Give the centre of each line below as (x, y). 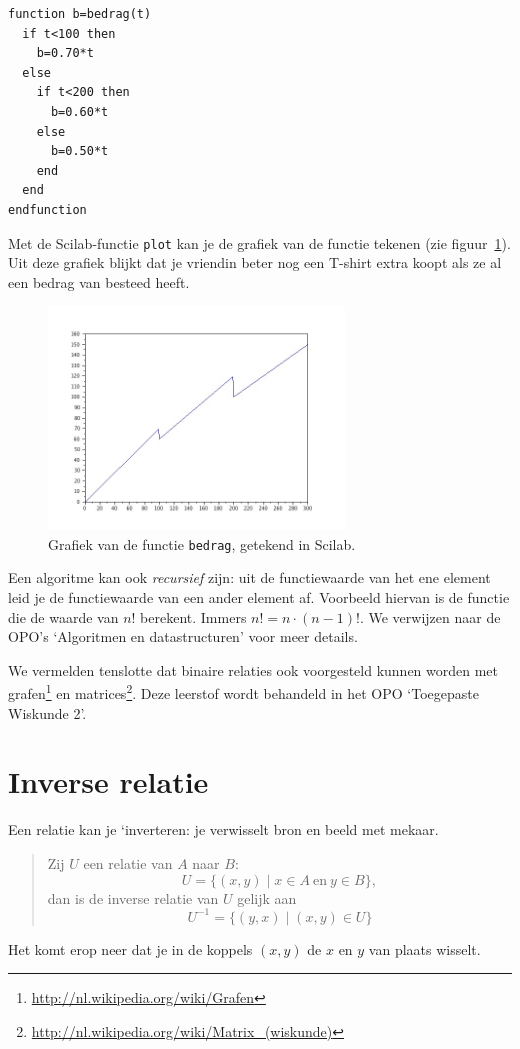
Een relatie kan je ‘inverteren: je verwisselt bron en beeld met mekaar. (223, 829)
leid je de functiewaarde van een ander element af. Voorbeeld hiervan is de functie (259, 597)
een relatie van (128, 862)
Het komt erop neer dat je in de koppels (130, 948)
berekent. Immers (193, 616)
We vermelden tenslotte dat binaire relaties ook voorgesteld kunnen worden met (253, 669)
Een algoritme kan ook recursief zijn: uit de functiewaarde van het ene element (249, 577)
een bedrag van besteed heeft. (99, 281)
